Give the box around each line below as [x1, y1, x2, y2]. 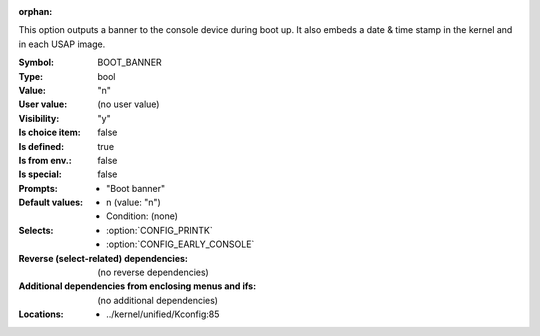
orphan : [18, 6, 53, 17]
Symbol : [18, 56, 55, 69]
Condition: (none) [106, 210, 179, 222]
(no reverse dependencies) [97, 266, 209, 279]
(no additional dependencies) [97, 294, 219, 306]
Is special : [18, 168, 62, 180]
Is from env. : [18, 154, 72, 166]
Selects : [18, 224, 54, 236]
